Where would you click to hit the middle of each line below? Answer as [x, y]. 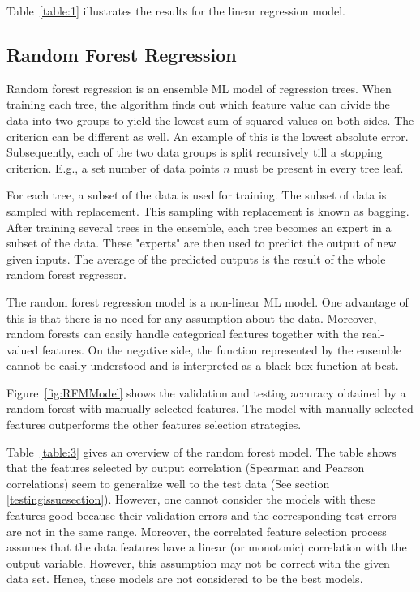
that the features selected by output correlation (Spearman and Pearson [186, 468]
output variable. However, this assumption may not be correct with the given [198, 562]
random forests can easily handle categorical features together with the [183, 334]
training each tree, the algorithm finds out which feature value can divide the [198, 104]
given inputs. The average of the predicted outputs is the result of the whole [196, 258]
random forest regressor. [66, 275]
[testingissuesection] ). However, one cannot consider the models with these [191, 499]
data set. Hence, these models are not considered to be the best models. [185, 579]
